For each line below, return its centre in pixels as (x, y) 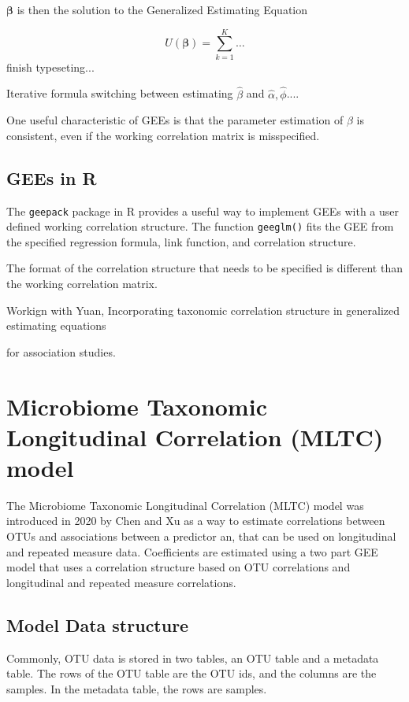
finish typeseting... (50, 67)
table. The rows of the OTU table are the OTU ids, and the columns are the (191, 673)
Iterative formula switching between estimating (120, 93)
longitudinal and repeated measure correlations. (121, 582)
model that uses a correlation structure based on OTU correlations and (178, 567)
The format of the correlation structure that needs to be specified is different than (204, 268)
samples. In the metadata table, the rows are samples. (137, 688)
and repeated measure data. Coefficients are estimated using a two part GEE (192, 551)
